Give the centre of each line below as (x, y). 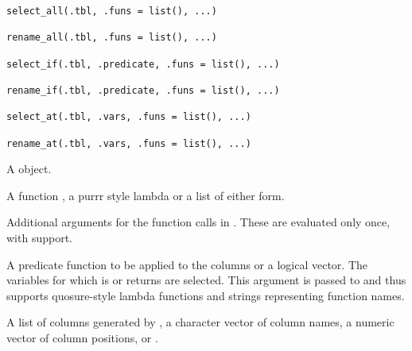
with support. (39, 237)
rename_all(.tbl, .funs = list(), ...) (112, 38)
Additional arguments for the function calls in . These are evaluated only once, (198, 222)
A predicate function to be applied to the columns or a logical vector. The (187, 264)
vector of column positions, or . (82, 337)
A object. (29, 169)
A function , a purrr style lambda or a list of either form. (146, 195)
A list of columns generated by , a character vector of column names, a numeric (200, 322)
